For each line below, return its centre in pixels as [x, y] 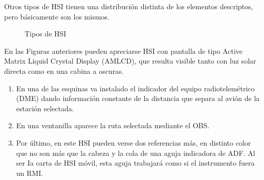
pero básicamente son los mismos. [57, 16]
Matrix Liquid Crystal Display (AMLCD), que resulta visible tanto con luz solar [130, 61]
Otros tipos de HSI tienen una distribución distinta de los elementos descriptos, [129, 6]
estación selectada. [45, 108]
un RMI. [30, 173]
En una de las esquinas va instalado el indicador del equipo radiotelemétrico [135, 88]
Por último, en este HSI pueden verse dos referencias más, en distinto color [134, 142]
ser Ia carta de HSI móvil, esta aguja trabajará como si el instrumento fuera [135, 163]
